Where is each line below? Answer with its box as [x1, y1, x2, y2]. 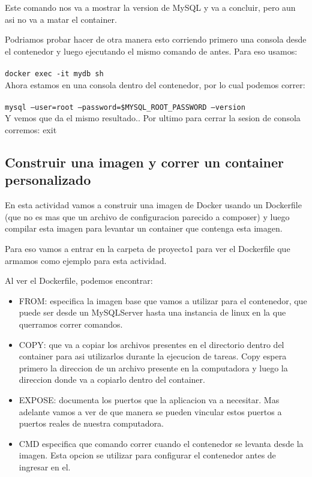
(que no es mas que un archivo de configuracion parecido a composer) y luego [5, 210, 290, 223]
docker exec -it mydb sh [5, 69, 104, 78]
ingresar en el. [19, 460, 71, 473]
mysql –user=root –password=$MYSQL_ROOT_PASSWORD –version [5, 103, 245, 112]
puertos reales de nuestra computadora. [19, 417, 164, 430]
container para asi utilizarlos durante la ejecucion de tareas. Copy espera [19, 350, 287, 362]
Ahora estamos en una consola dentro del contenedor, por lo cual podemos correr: [5, 78, 305, 91]
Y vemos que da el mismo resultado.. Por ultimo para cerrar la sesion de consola [5, 112, 301, 124]
